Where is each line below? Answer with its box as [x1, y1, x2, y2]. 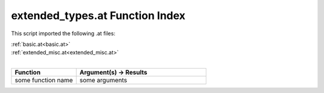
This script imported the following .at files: [11, 30, 116, 37]
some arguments [79, 76, 127, 85]
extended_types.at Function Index [11, 9, 186, 22]
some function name [14, 76, 73, 85]
